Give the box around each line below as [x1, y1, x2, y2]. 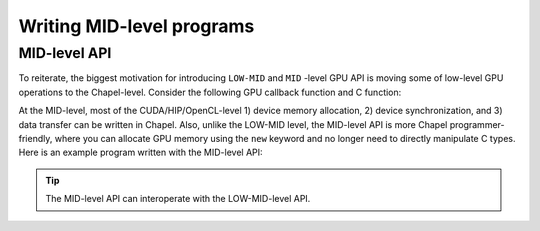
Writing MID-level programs [18, 15, 255, 37]
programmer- [449, 118, 505, 130]
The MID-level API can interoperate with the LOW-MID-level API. [45, 193, 311, 205]
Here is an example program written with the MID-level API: [18, 146, 264, 159]
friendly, [18, 132, 53, 144]
